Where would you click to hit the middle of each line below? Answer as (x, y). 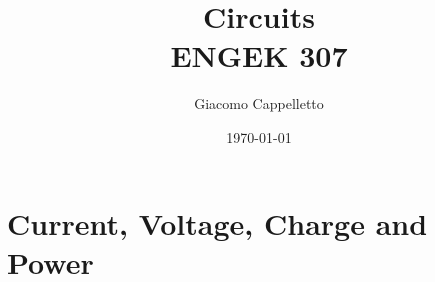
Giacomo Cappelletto (259, 103)
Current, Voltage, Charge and (217, 222)
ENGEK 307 (259, 55)
